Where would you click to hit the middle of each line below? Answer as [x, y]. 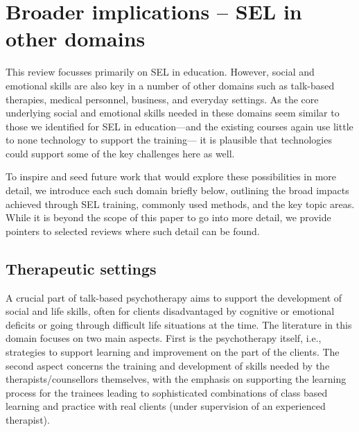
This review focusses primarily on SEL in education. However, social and [160, 72]
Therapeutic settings [81, 268]
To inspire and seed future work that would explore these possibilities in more [171, 176]
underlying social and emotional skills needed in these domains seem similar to [173, 113]
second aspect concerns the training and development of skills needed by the [168, 365]
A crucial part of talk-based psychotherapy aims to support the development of [174, 297]
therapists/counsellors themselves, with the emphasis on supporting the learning [176, 379]
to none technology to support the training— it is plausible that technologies [169, 140]
